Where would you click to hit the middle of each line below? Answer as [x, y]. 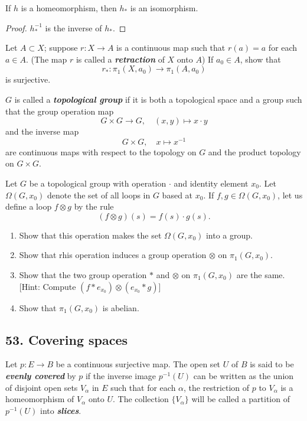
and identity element [211, 183]
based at [177, 195]
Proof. [16, 27]
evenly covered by [41, 375]
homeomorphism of [40, 399]
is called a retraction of [120, 59]
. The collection [141, 399]
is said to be [272, 364]
